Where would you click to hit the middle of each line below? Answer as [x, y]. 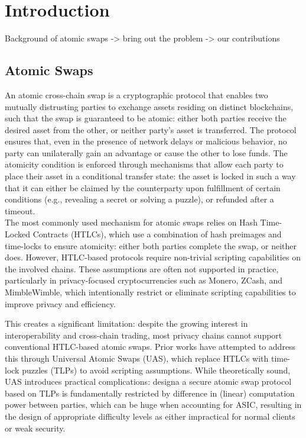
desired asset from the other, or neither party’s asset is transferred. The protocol [151, 129]
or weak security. [35, 428]
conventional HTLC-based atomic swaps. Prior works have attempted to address [150, 347]
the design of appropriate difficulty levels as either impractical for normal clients [150, 416]
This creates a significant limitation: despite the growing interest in [126, 323]
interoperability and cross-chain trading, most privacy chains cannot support [144, 335]
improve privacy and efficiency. [60, 303]
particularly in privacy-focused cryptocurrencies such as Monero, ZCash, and [144, 280]
